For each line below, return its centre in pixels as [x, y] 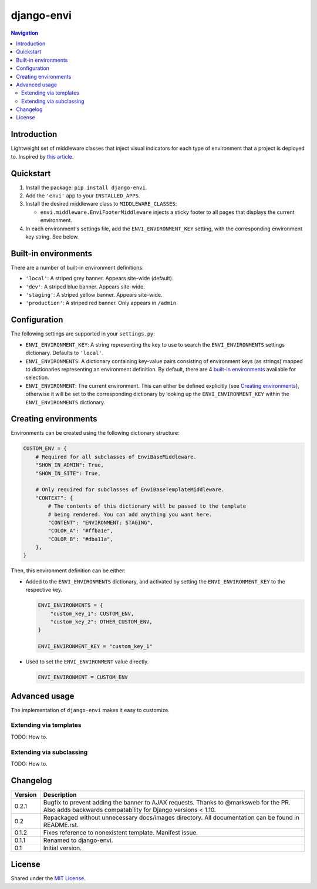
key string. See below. [52, 237]
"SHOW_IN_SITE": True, [68, 473]
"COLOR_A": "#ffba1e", [81, 531]
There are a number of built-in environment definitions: [77, 267]
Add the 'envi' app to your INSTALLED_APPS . [83, 196]
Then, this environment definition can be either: [68, 571]
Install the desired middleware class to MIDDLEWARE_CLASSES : [101, 204]
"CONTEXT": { [54, 498]
